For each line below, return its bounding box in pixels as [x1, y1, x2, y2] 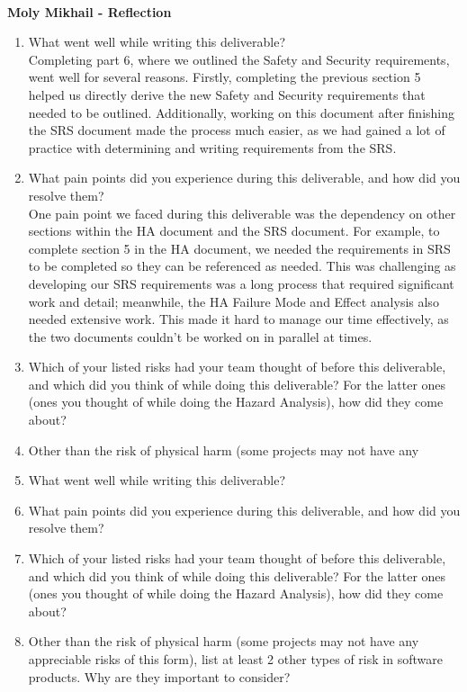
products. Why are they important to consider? [28, 667, 291, 686]
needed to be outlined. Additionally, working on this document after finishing [28, 103, 454, 121]
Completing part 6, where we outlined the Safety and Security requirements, [28, 49, 450, 68]
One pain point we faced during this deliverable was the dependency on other [28, 203, 456, 222]
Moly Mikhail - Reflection [7, 2, 172, 21]
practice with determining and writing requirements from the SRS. [28, 138, 397, 157]
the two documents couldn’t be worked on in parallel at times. [28, 327, 373, 346]
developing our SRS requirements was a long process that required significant [28, 274, 454, 292]
